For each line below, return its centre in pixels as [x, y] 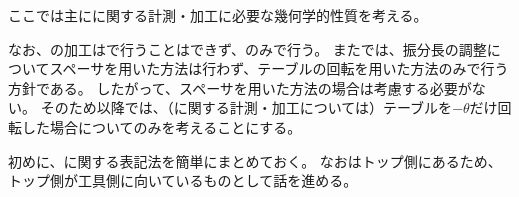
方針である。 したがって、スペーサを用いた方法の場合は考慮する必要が [240, 87]
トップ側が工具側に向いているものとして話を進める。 [183, 180]
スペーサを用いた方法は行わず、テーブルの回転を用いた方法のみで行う [279, 68]
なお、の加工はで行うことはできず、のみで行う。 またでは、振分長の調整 [247, 48]
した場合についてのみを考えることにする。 [161, 126]
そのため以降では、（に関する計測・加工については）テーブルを [246, 107]
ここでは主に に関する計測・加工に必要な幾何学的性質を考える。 [218, 15]
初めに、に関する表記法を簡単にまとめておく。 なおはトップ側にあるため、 [255, 160]
